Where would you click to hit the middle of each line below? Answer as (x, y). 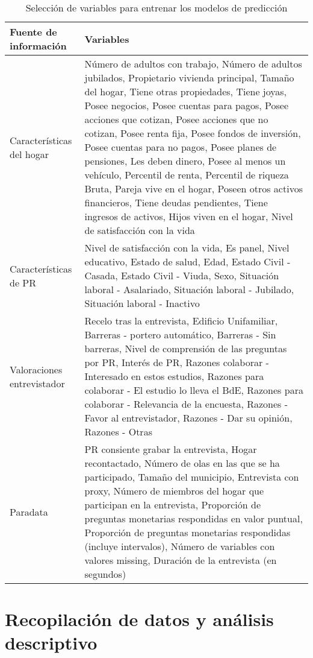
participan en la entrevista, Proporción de (173, 505)
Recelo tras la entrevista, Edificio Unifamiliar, (181, 321)
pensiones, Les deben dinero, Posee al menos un (185, 161)
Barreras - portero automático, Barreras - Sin (180, 334)
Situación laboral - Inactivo (142, 303)
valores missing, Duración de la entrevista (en (181, 560)
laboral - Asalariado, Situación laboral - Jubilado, (189, 289)
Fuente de (33, 32)
